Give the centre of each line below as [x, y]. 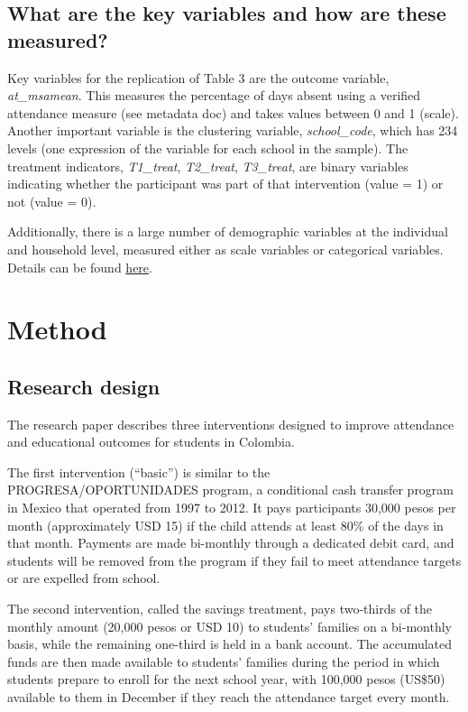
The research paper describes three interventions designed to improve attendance [231, 424]
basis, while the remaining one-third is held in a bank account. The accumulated [230, 644]
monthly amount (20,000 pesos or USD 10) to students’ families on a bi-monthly [229, 626]
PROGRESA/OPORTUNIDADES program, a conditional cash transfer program [231, 490]
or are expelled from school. [84, 578]
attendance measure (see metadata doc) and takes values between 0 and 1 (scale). [233, 112]
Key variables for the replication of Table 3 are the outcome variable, [198, 77]
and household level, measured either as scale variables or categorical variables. [225, 249]
